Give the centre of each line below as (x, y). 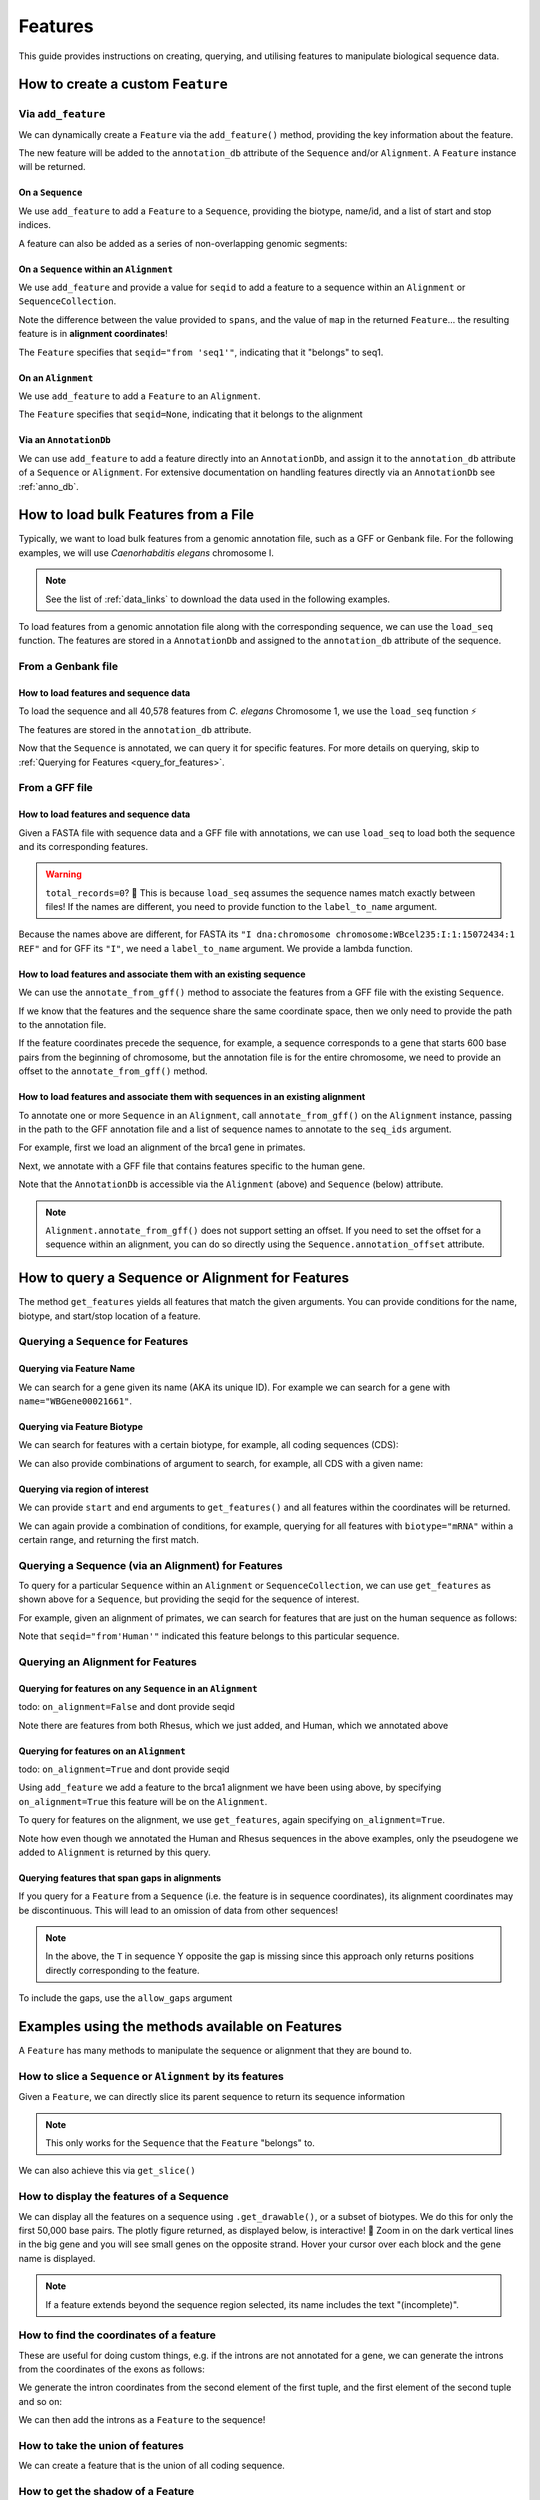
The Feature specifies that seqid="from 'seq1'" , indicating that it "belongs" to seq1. (201, 352)
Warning (63, 874)
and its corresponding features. (83, 846)
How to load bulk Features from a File (136, 515)
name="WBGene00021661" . (75, 1401)
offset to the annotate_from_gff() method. (113, 1071)
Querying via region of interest (83, 1489)
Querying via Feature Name (76, 1369)
